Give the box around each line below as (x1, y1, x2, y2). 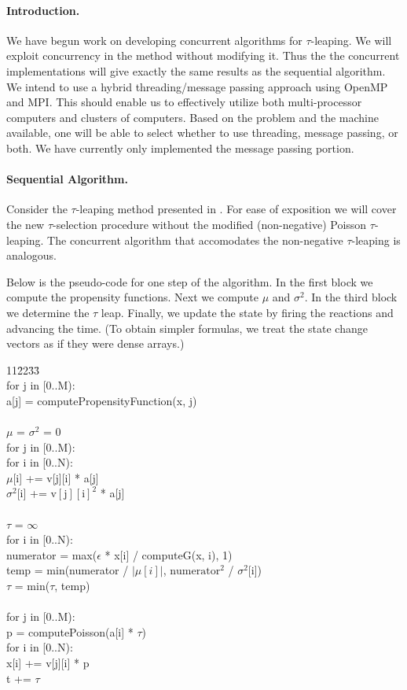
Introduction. (6, 2, 80, 18)
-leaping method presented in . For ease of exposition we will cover (75, 201, 397, 217)
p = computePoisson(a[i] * (6, 623, 134, 640)
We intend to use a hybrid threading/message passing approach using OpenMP (6, 78, 388, 94)
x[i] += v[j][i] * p (6, 654, 90, 670)
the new (6, 216, 45, 232)
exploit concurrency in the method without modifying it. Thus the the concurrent (6, 47, 400, 64)
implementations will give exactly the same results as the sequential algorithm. (6, 62, 386, 79)
